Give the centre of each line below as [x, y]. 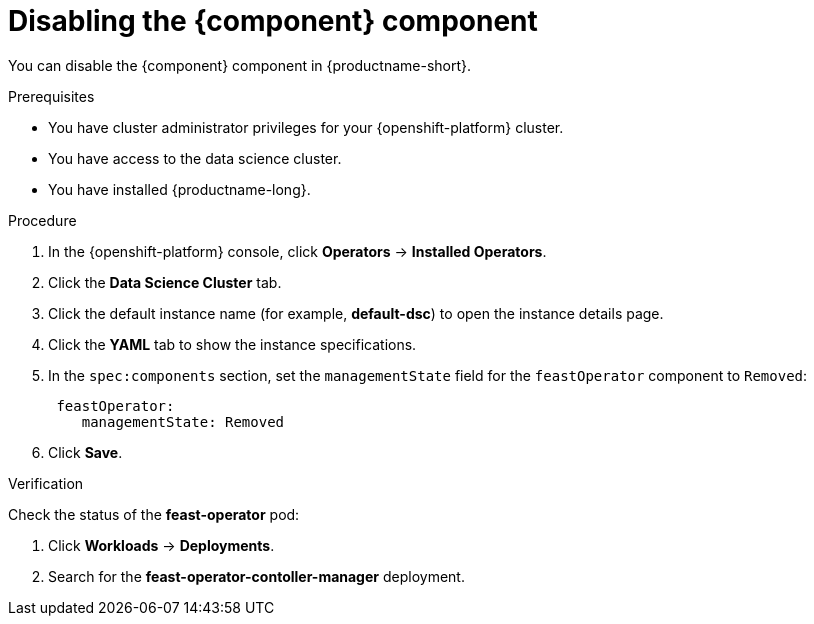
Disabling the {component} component [273, 21]
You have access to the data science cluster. [195, 158]
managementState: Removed [183, 421]
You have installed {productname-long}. [179, 189]
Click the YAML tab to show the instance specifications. [232, 344]
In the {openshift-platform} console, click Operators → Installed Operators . [297, 251]
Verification [46, 483]
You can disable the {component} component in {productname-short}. [240, 65]
